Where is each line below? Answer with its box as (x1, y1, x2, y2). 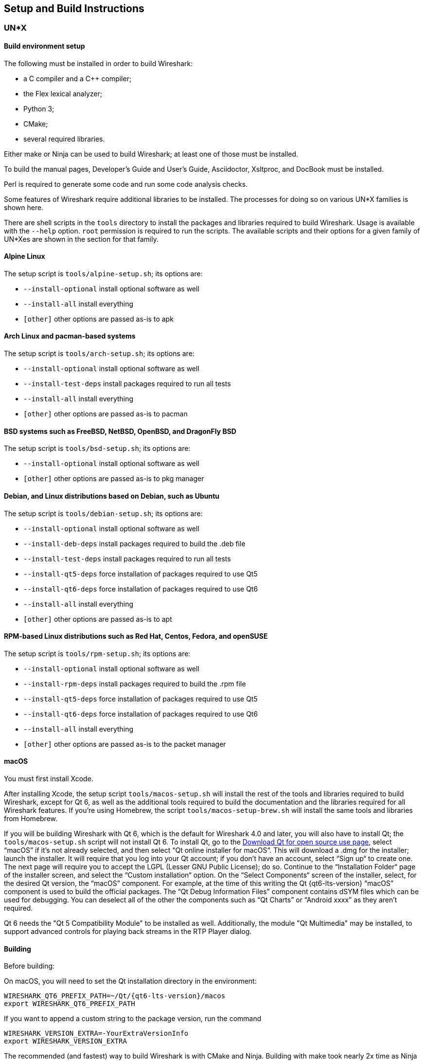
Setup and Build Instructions (4, 2, 144, 15)
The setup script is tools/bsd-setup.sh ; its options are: (4, 444, 191, 453)
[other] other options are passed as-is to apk (23, 314, 174, 323)
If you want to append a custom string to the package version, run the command (4, 1014, 262, 1023)
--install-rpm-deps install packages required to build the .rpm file (23, 679, 246, 688)
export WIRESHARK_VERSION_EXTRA (4, 1037, 127, 1045)
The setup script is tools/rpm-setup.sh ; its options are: (4, 649, 191, 658)
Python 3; (23, 104, 54, 113)
